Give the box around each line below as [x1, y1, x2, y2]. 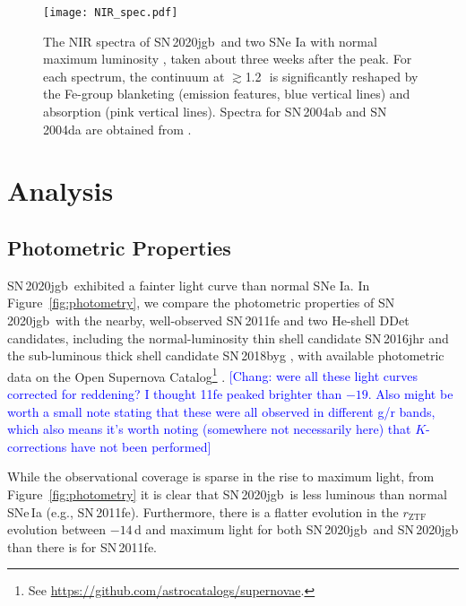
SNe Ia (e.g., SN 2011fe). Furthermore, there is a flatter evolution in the [7, 502, 399, 521]
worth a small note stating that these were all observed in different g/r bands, [7, 402, 436, 420]
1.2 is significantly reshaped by [245, 66, 419, 85]
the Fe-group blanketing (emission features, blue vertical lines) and [43, 84, 410, 103]
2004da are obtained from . [43, 119, 192, 138]
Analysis [7, 172, 114, 209]
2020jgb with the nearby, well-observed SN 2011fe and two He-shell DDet [7, 310, 410, 329]
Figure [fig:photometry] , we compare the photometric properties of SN [7, 293, 395, 312]
